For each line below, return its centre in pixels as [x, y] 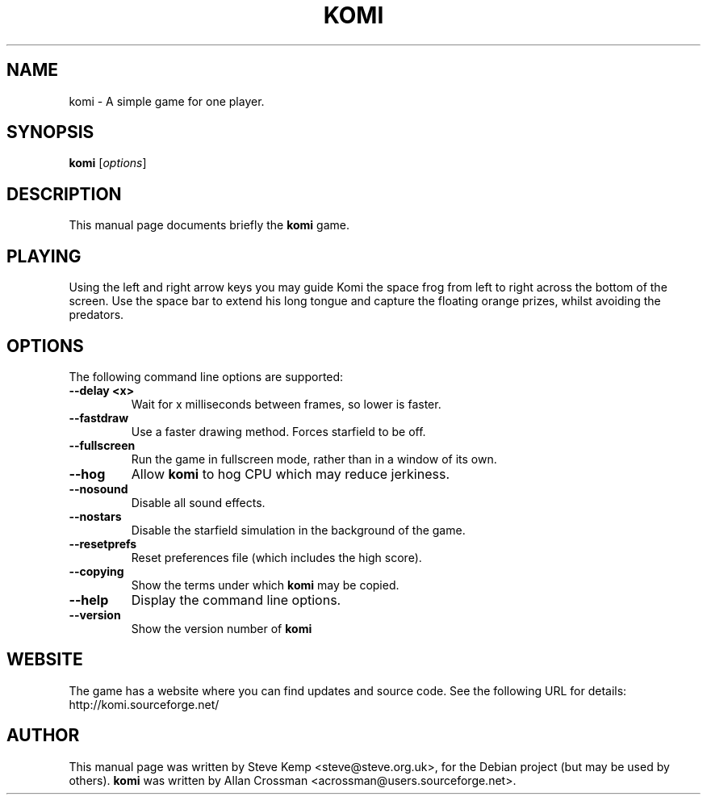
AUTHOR [43, 736]
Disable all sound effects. [198, 502]
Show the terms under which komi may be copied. [265, 585]
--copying [96, 571]
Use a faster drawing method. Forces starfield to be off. [278, 431]
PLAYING [44, 256]
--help [89, 600]
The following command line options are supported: [206, 376]
